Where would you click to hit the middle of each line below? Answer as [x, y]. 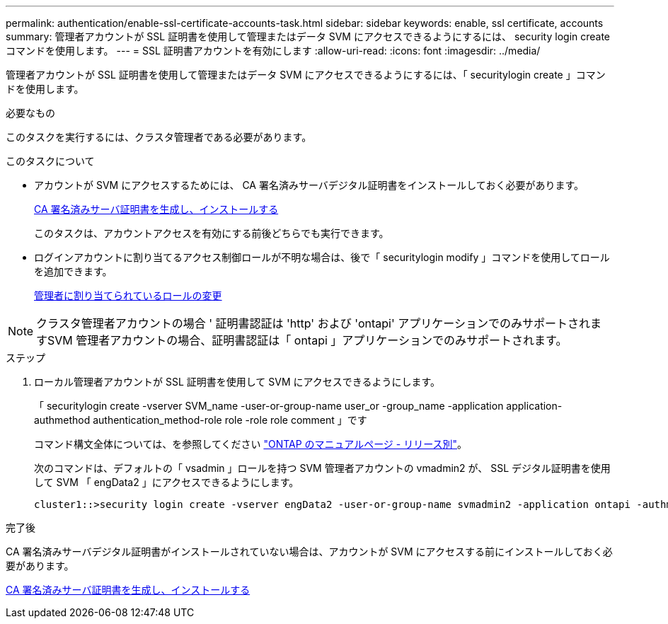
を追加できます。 [73, 271]
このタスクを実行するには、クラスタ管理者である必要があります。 [159, 137]
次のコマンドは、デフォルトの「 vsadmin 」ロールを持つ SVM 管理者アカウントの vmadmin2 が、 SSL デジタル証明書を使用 [322, 468]
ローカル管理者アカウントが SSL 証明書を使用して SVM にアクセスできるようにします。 [237, 382]
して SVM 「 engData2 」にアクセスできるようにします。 [167, 482]
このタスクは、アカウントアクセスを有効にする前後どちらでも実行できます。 [212, 233]
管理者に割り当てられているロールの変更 [128, 295]
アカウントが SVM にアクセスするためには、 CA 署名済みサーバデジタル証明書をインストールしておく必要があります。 [309, 185]
